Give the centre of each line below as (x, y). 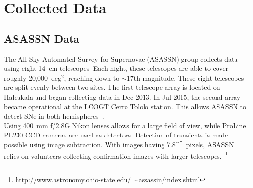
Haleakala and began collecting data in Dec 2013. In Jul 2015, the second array (122, 96)
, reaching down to (92, 77)
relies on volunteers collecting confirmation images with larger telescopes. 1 (116, 155)
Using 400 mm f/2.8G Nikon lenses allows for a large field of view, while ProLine (125, 125)
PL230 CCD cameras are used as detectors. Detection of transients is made (116, 135)
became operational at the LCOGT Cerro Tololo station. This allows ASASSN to (125, 106)
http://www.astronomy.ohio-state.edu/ (73, 179)
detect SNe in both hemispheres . (54, 116)
